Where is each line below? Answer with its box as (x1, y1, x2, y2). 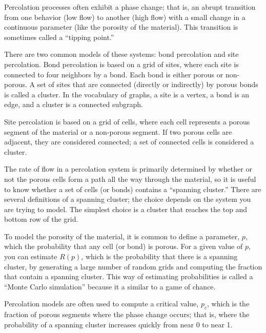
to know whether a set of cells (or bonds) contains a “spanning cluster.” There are (4, 183, 261, 194)
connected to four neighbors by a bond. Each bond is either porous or (4, 69, 223, 79)
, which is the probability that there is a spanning (81, 251, 238, 262)
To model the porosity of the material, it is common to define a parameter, (4, 231, 240, 241)
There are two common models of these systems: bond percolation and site (4, 49, 239, 59)
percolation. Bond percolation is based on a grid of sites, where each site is (4, 58, 239, 69)
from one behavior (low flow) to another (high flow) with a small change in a (4, 11, 245, 22)
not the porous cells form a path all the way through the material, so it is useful (4, 173, 256, 184)
